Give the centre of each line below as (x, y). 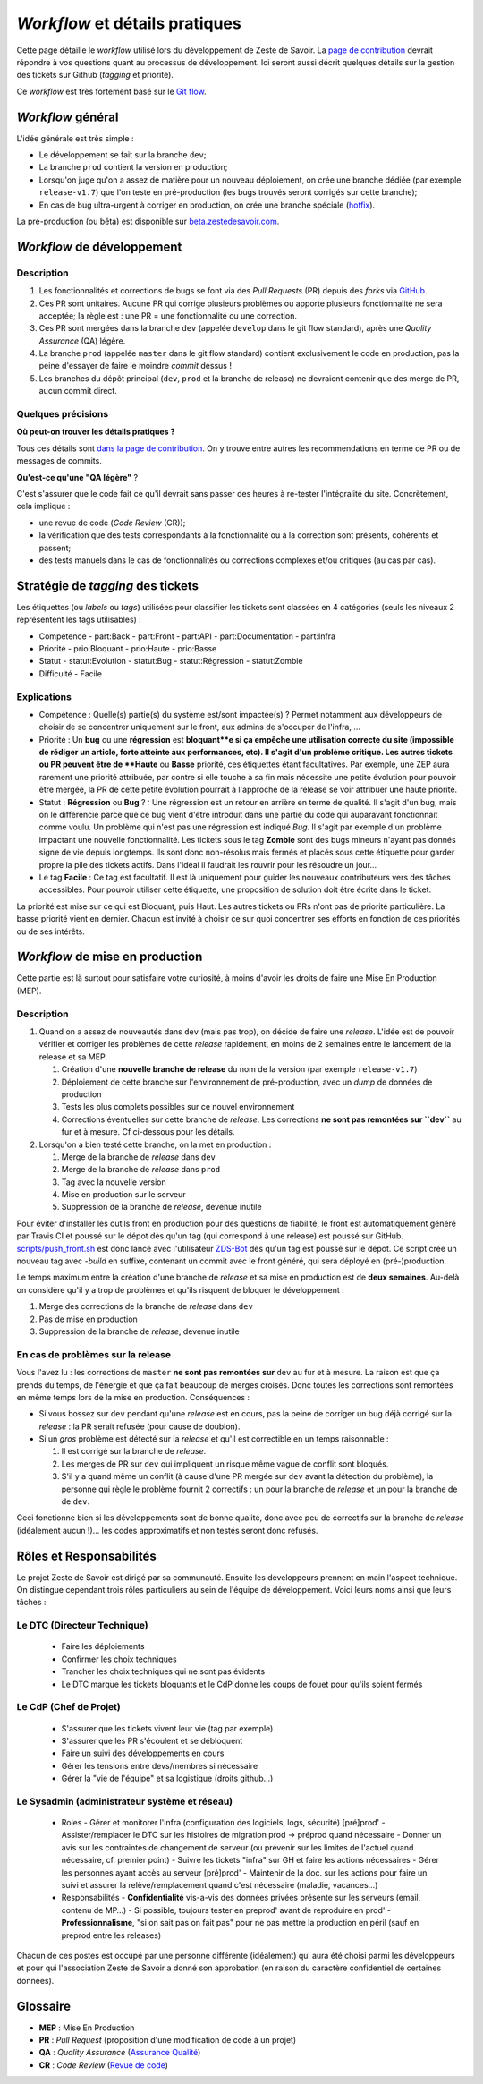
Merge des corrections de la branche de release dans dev (146, 1306)
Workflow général (68, 117)
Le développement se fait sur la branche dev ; (123, 155)
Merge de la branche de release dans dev (139, 1157)
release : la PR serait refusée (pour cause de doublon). (140, 1426)
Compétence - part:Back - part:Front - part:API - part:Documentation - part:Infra (187, 636)
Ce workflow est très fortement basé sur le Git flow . (111, 91)
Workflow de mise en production (110, 957)
